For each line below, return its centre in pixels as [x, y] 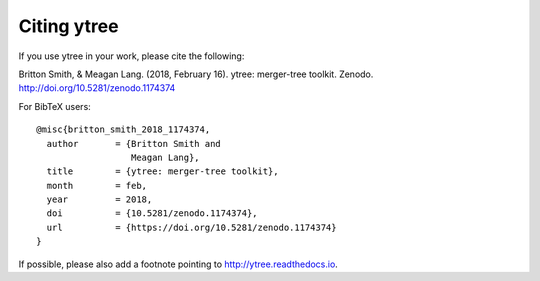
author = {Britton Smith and [134, 143]
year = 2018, [99, 199]
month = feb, [97, 185]
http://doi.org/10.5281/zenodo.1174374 [97, 88]
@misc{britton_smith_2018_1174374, [123, 129]
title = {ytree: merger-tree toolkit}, [162, 171]
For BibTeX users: [55, 106]
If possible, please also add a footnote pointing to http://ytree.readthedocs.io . [178, 264]
